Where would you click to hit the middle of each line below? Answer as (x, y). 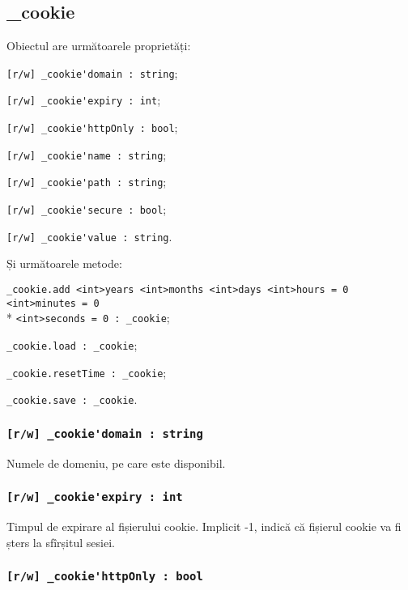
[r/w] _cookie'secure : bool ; (87, 209)
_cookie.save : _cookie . (72, 399)
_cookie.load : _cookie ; (72, 344)
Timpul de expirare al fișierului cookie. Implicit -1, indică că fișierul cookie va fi (204, 526)
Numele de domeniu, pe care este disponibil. (116, 463)
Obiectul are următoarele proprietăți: (99, 46)
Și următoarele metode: (64, 263)
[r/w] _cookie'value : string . (89, 236)
